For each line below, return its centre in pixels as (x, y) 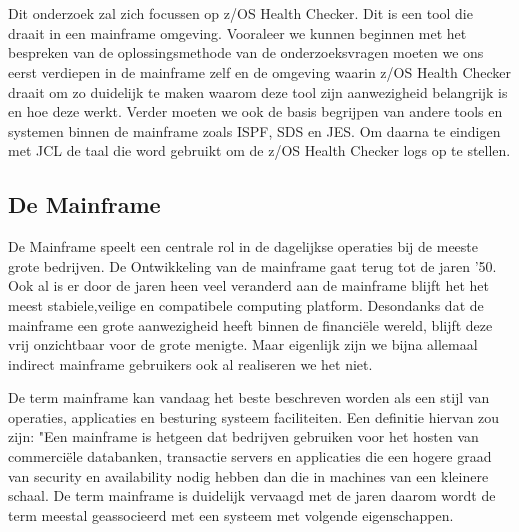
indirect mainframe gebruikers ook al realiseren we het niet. (190, 363)
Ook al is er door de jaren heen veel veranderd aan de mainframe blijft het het (248, 285)
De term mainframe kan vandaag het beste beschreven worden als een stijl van (249, 397)
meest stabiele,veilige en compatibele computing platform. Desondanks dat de (246, 304)
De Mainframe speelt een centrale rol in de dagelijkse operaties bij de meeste (243, 246)
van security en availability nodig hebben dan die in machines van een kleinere (248, 475)
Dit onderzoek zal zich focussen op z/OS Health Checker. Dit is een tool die (240, 13)
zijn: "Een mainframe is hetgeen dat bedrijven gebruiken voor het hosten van (243, 436)
